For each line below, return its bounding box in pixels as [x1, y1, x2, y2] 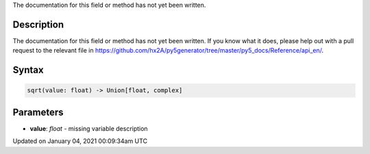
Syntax [12, 64, 44, 76]
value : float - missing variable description [29, 124, 148, 133]
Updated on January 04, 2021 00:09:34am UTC [12, 137, 147, 145]
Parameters [12, 106, 64, 118]
